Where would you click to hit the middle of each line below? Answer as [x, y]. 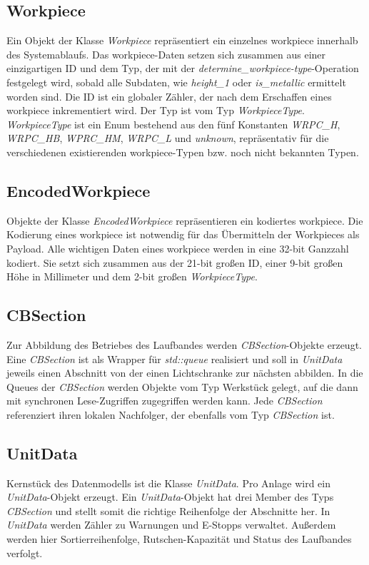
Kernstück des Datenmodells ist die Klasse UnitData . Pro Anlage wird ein [168, 483]
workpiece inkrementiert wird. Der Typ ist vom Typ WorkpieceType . [156, 110]
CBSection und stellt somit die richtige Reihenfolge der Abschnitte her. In [168, 510]
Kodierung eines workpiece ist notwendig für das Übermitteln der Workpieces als [183, 234]
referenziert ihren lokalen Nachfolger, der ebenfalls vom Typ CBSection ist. [171, 414]
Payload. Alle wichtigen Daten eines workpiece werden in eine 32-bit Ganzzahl [178, 248]
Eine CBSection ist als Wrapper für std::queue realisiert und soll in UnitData [175, 358]
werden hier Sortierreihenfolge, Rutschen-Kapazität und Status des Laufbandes [179, 539]
